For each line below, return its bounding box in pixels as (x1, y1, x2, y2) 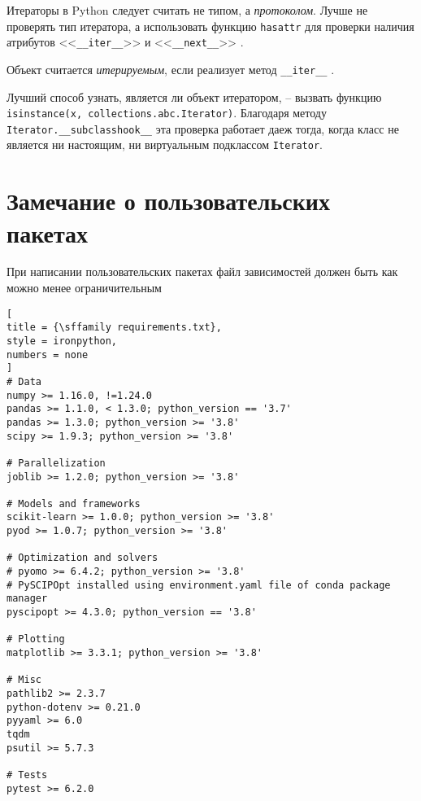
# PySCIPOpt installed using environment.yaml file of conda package (7, 579, 391, 591)
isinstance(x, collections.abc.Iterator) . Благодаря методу (7, 104, 327, 121)
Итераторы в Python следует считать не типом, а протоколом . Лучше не (7, 2, 368, 18)
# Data (7, 375, 41, 387)
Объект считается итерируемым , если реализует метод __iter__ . (7, 60, 335, 77)
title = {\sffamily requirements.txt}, (7, 322, 222, 334)
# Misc (7, 674, 41, 686)
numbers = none (7, 348, 89, 361)
